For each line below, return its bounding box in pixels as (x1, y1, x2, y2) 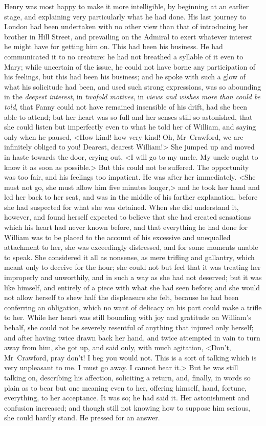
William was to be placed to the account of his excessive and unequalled (4, 231, 231, 242)
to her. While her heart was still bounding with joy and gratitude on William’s (4, 312, 252, 323)
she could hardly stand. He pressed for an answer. (4, 412, 160, 423)
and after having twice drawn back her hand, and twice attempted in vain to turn (4, 332, 260, 343)
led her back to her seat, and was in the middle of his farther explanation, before (4, 191, 258, 202)
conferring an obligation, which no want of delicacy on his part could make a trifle (4, 302, 262, 312)
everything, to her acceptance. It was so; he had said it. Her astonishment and (4, 392, 250, 403)
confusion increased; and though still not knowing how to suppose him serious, (4, 402, 250, 413)
